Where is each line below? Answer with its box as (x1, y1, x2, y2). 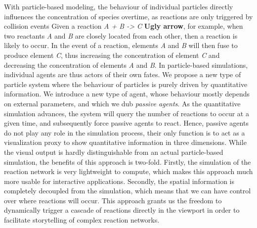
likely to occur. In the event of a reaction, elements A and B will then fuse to (4, 40, 238, 50)
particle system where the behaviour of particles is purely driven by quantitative (4, 79, 248, 89)
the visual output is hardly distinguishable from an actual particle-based (4, 146, 223, 157)
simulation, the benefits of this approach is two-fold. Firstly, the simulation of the (4, 156, 251, 167)
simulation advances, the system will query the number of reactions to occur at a (4, 108, 249, 118)
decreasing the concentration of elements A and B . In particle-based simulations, (4, 59, 248, 70)
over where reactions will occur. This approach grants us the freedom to (4, 195, 222, 205)
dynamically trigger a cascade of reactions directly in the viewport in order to (4, 205, 240, 215)
